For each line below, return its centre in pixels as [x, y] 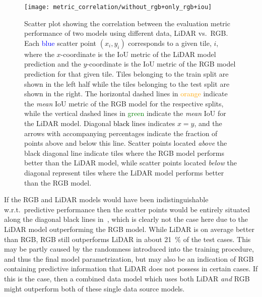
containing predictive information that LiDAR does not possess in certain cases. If [131, 269]
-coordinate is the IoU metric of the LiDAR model [138, 54]
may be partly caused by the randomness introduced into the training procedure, [129, 249]
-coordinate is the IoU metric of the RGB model [161, 64]
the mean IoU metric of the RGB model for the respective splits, [124, 103]
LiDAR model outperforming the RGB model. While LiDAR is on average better [129, 229]
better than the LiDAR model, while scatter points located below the [130, 163]
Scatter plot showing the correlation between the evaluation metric [127, 23]
